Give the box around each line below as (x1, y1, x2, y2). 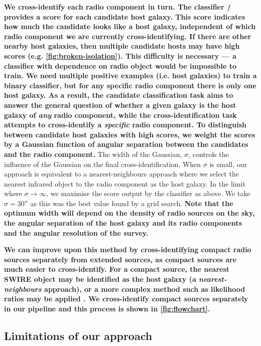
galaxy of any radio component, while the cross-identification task (4, 109, 237, 120)
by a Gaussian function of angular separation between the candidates (4, 139, 248, 149)
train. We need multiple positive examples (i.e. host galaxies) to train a (4, 70, 257, 81)
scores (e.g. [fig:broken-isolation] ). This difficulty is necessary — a (4, 50, 236, 61)
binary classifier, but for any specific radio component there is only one (4, 80, 256, 90)
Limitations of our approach (4, 327, 153, 343)
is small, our (209, 158, 247, 169)
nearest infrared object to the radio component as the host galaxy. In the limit (4, 178, 245, 189)
